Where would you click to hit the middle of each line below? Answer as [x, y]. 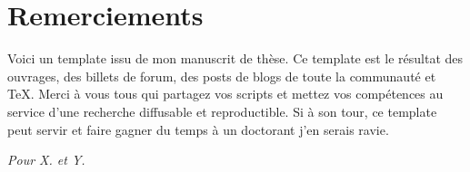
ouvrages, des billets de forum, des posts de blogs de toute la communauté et [222, 76]
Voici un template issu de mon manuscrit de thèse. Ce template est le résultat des [235, 58]
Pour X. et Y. [46, 160]
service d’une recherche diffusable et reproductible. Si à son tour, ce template [222, 111]
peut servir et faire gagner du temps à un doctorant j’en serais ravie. [198, 129]
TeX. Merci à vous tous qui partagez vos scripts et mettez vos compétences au [225, 94]
